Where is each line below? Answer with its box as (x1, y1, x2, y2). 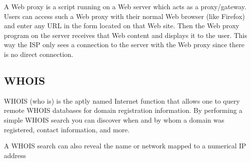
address (4, 150, 26, 160)
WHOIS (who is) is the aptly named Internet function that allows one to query (4, 95, 240, 106)
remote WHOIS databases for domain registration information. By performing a (4, 105, 243, 115)
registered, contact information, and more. (4, 124, 130, 134)
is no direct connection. (4, 49, 73, 59)
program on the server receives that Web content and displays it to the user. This (4, 30, 247, 40)
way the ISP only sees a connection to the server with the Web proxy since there (4, 39, 245, 50)
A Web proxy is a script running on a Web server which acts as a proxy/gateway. (4, 1, 247, 11)
